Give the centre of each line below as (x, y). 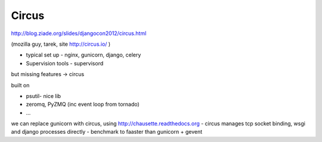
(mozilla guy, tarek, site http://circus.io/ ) (61, 44)
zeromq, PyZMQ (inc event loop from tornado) (83, 105)
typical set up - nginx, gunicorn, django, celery (83, 55)
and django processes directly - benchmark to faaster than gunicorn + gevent (107, 132)
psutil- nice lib (44, 96)
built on (20, 85)
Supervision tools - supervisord (65, 63)
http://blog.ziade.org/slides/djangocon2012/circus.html (79, 33)
